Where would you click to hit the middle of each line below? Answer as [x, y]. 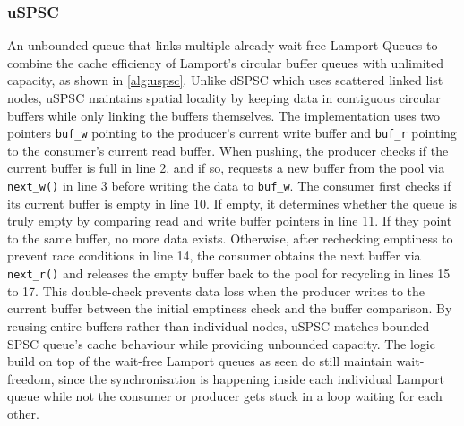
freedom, [31, 378]
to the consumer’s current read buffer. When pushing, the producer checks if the [228, 150]
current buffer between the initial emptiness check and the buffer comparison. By [230, 308]
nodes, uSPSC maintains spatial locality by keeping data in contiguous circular [224, 98]
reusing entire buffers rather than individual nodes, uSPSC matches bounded [219, 325]
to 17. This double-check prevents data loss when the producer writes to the [216, 290]
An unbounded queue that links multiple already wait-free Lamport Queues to [223, 45]
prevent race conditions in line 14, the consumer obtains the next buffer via [214, 256]
